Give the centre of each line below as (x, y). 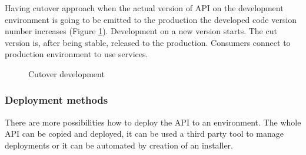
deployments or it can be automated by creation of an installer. (119, 145)
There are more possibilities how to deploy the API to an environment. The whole (153, 122)
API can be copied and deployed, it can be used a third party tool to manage (144, 133)
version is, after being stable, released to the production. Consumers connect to (148, 42)
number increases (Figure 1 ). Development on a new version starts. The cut (141, 31)
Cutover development (66, 73)
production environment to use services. (76, 54)
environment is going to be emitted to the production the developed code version (151, 19)
